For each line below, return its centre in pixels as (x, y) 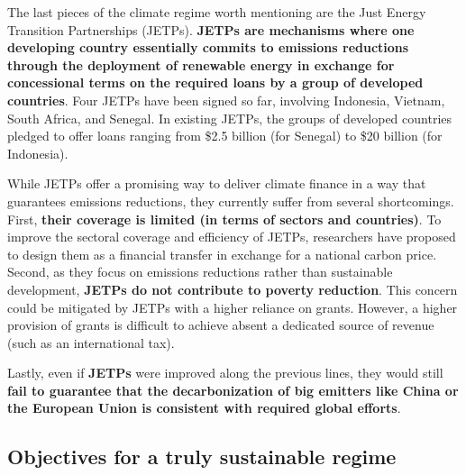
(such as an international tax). (91, 342)
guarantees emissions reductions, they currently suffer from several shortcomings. (231, 201)
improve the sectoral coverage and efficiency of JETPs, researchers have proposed (232, 237)
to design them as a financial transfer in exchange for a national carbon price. (222, 254)
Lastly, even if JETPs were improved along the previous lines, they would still (225, 373)
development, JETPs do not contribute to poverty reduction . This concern (233, 289)
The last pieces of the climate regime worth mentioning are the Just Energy (217, 12)
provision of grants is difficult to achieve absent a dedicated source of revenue (221, 325)
